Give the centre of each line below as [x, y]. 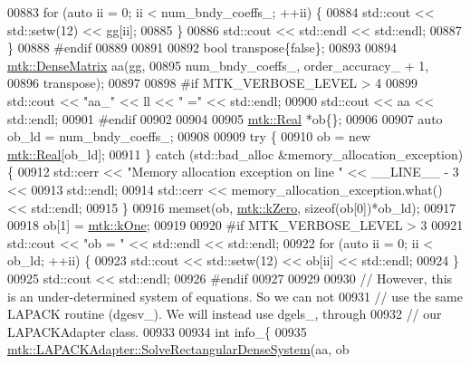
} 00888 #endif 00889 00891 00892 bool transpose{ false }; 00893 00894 [202, 48]
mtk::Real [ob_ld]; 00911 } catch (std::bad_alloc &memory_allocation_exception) [235, 154]
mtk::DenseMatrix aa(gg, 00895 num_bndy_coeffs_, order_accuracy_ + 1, [218, 65]
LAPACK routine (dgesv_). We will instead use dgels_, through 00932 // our [225, 314]
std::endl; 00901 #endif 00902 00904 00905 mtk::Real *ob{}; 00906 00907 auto [225, 118]
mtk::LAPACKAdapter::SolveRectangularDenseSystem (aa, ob [178, 349]
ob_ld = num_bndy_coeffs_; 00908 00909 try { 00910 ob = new [189, 136]
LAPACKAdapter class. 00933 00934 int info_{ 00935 [157, 331]
